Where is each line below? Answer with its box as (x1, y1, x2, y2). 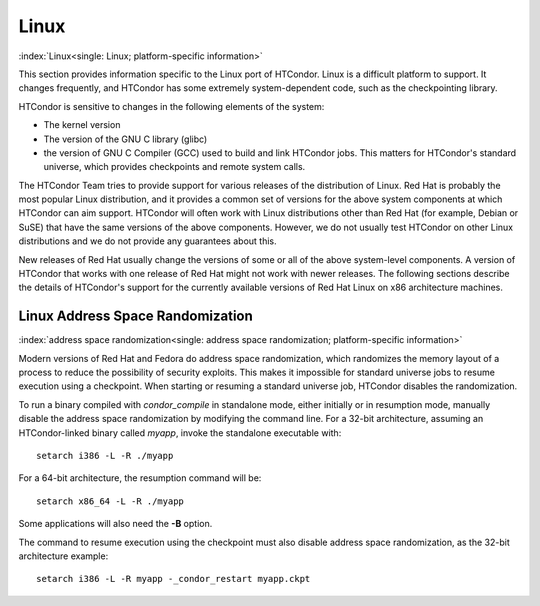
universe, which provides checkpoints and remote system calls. (43, 161, 306, 173)
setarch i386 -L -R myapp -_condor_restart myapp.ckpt (36, 573, 311, 585)
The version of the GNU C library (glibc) (43, 133, 208, 145)
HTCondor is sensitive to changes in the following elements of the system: (18, 100, 325, 112)
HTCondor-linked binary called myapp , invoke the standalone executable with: (18, 426, 342, 439)
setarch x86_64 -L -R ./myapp (36, 495, 185, 507)
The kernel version (43, 119, 121, 131)
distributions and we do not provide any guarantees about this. (18, 235, 277, 247)
